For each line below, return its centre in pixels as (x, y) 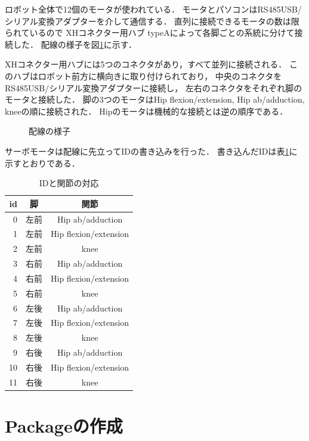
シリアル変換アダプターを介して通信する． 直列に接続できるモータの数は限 (152, 21)
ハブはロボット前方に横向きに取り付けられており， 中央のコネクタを (147, 75)
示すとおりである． (42, 163)
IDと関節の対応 (69, 183)
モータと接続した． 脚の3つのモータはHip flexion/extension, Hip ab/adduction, (155, 99)
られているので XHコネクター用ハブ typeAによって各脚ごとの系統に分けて (150, 33)
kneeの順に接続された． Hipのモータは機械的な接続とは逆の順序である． (146, 111)
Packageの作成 (64, 426)
